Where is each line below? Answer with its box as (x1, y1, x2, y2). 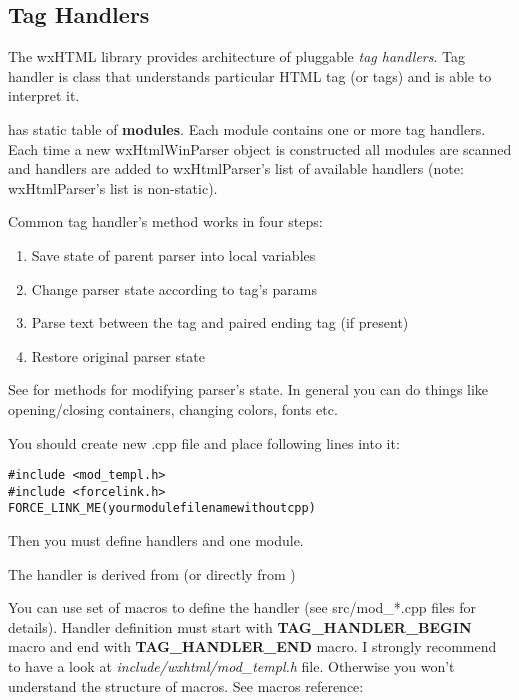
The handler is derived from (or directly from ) (8, 563, 296, 584)
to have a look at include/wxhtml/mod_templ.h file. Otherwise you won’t (8, 656, 455, 677)
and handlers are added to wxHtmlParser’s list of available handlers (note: (8, 158, 464, 179)
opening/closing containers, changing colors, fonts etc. (8, 398, 338, 419)
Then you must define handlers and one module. (8, 530, 304, 551)
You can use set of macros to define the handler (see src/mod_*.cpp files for (8, 597, 477, 618)
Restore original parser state (31, 345, 206, 366)
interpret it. (8, 85, 80, 106)
